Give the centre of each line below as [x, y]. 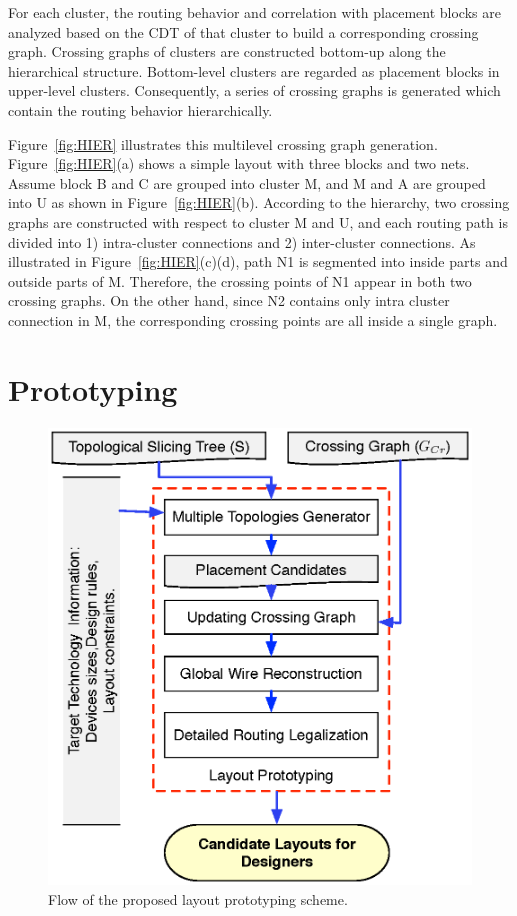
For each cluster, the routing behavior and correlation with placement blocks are [254, 12]
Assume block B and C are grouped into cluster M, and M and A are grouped [247, 182]
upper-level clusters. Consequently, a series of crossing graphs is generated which [254, 90]
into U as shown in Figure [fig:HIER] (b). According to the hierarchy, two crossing [259, 202]
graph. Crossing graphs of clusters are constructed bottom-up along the [227, 51]
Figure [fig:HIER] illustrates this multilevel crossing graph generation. [223, 143]
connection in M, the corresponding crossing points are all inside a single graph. [253, 319]
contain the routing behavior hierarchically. [140, 109]
